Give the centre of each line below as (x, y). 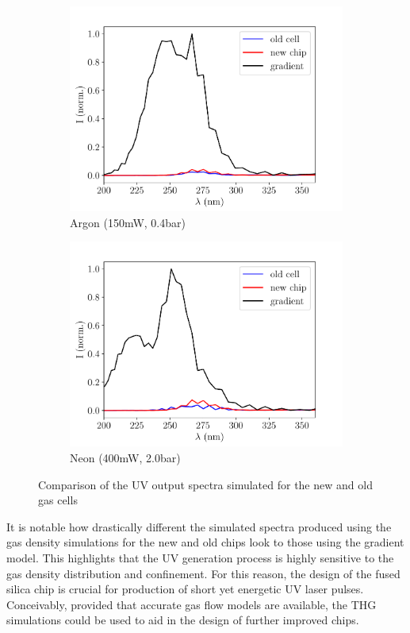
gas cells (58, 500)
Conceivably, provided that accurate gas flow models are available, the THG (192, 604)
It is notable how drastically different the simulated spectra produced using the (199, 526)
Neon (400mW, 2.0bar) (125, 457)
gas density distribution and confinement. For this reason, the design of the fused (203, 573)
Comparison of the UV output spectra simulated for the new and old (205, 484)
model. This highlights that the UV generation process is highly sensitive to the (200, 557)
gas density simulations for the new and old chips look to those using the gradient (205, 542)
